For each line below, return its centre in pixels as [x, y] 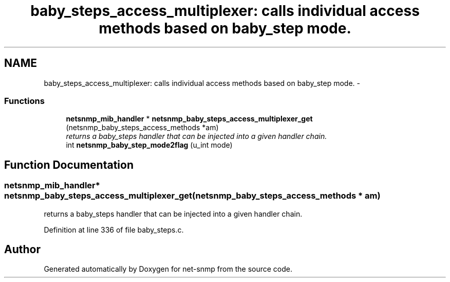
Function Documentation [69, 165]
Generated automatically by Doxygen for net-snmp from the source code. [168, 269]
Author [22, 249]
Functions [24, 101]
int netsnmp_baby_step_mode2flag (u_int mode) [149, 145]
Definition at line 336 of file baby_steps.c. [114, 230]
